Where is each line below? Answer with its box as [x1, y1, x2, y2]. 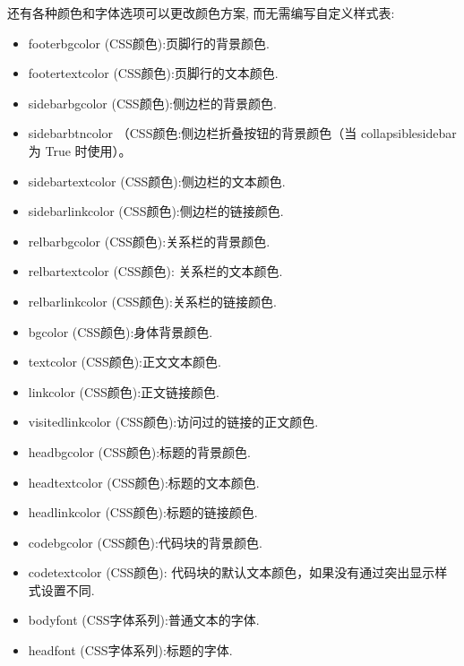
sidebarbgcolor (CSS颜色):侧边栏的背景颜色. [28, 93, 277, 112]
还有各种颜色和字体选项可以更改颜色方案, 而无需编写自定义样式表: [7, 4, 395, 22]
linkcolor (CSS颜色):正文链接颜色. [28, 382, 219, 401]
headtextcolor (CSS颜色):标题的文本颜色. [28, 472, 260, 491]
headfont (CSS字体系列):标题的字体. [28, 641, 233, 660]
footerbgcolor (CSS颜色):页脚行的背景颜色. [28, 33, 271, 52]
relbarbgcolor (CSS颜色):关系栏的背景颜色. [28, 231, 271, 250]
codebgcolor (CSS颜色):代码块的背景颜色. [28, 532, 262, 551]
